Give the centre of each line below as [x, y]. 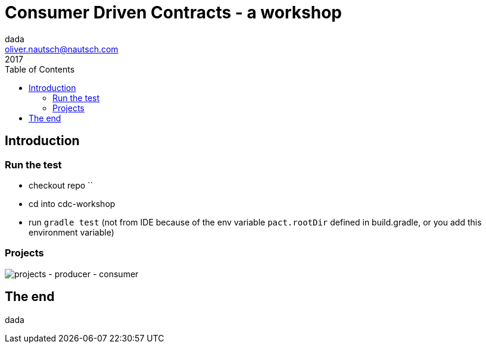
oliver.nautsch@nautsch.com [62, 49]
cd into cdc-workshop [72, 203]
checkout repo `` [61, 185]
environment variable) [71, 232]
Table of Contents [40, 69]
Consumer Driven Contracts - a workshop [173, 12]
